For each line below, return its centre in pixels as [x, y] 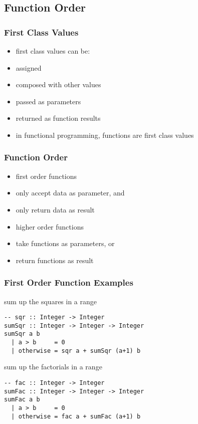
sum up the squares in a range [51, 301]
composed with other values [58, 84]
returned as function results [58, 118]
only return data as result [55, 209]
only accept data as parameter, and [70, 193]
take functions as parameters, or [65, 243]
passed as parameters [48, 101]
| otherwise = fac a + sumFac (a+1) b [76, 416]
